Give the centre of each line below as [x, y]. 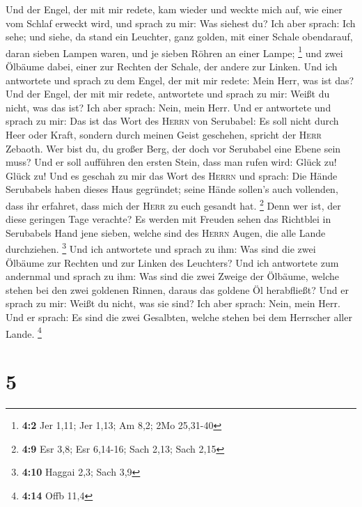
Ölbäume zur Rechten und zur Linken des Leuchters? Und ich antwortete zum [172, 262]
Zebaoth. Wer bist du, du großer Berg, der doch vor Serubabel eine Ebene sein [173, 148]
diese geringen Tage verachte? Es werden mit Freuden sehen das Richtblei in [168, 219]
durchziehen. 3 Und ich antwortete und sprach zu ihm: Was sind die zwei [161, 248]
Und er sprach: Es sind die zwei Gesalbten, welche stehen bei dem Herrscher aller [179, 317]
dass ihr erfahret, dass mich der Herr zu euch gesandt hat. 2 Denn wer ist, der [173, 204]
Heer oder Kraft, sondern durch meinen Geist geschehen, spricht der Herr [164, 134]
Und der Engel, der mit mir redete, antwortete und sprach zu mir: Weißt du [168, 94]
